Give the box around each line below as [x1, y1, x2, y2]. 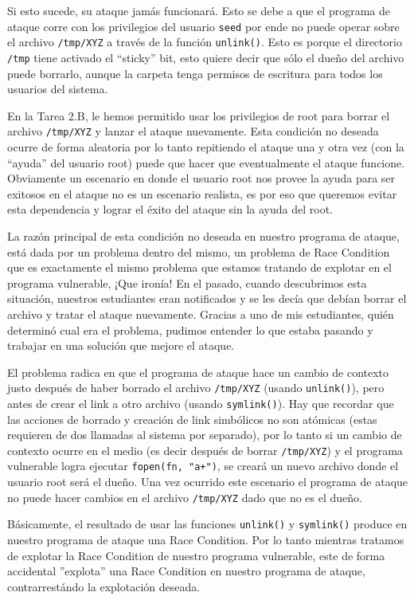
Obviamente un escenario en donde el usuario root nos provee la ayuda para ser [7, 170, 396, 186]
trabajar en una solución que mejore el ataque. [7, 337, 235, 354]
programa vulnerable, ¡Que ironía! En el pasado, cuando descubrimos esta [7, 274, 367, 291]
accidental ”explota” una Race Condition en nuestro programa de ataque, [7, 563, 365, 579]
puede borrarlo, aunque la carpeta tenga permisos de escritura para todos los [7, 65, 383, 81]
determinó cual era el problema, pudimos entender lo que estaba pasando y [7, 321, 373, 338]
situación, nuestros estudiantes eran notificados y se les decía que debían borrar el [7, 290, 407, 307]
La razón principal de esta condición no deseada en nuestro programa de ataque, [7, 227, 400, 244]
